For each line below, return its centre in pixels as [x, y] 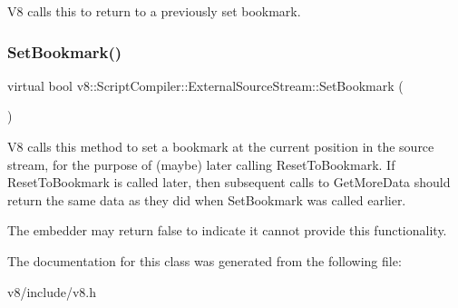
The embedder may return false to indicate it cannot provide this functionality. [227, 230]
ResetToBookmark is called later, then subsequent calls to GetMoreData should [229, 182]
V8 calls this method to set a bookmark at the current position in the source [221, 146]
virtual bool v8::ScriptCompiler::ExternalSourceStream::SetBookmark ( [205, 85]
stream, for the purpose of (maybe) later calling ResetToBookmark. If [201, 164]
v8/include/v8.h [52, 291]
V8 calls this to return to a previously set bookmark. [154, 11]
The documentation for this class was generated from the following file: [205, 260]
